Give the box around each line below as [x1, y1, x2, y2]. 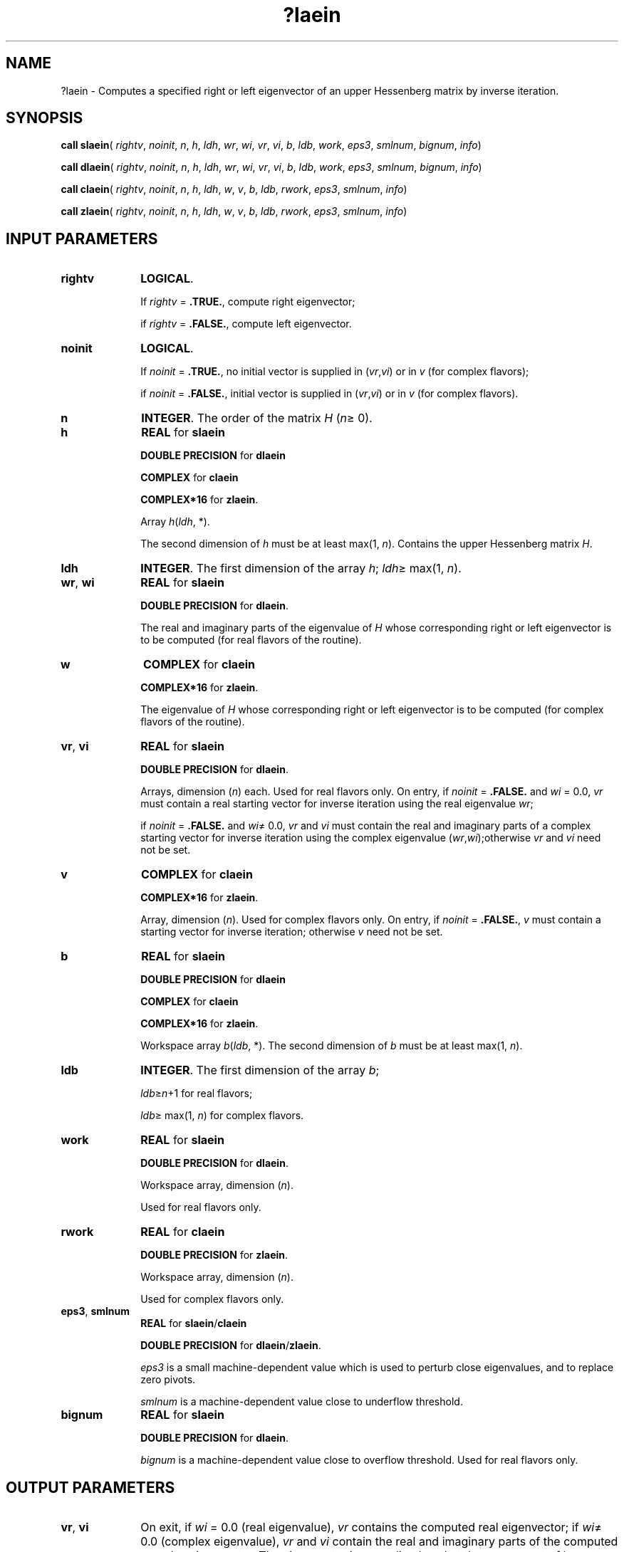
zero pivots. [140, 1373, 196, 1386]
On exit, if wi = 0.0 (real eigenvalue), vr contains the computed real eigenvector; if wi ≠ [140, 1520, 602, 1535]
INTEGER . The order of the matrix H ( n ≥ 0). [141, 411, 373, 426]
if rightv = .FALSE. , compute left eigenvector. [140, 318, 352, 330]
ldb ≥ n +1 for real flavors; [140, 1087, 253, 1100]
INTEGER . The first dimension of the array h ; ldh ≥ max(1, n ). [140, 561, 462, 576]
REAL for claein [140, 1225, 225, 1239]
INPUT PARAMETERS [6, 229, 158, 248]
